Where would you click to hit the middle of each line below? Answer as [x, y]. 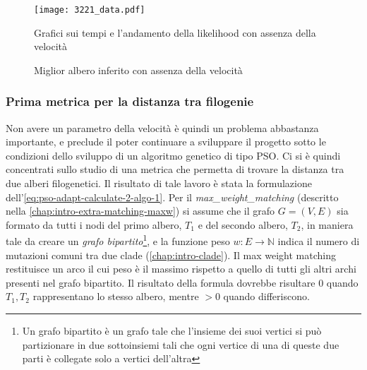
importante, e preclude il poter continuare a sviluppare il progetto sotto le [166, 142]
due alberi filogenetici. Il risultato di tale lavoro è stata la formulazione [159, 183]
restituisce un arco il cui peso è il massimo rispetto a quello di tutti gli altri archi [181, 269]
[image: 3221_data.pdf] [90, 10]
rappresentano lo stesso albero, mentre [116, 296]
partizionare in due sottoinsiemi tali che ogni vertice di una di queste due [181, 344]
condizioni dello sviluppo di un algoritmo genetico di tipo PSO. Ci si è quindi [173, 155]
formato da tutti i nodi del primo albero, [94, 224]
